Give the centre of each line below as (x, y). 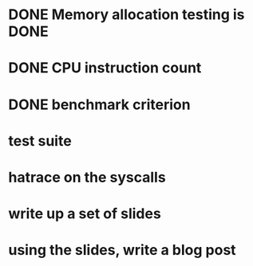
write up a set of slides (85, 214)
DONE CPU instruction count (105, 68)
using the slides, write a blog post (123, 250)
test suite (40, 141)
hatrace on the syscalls (87, 177)
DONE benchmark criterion (99, 104)
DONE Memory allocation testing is (126, 15)
